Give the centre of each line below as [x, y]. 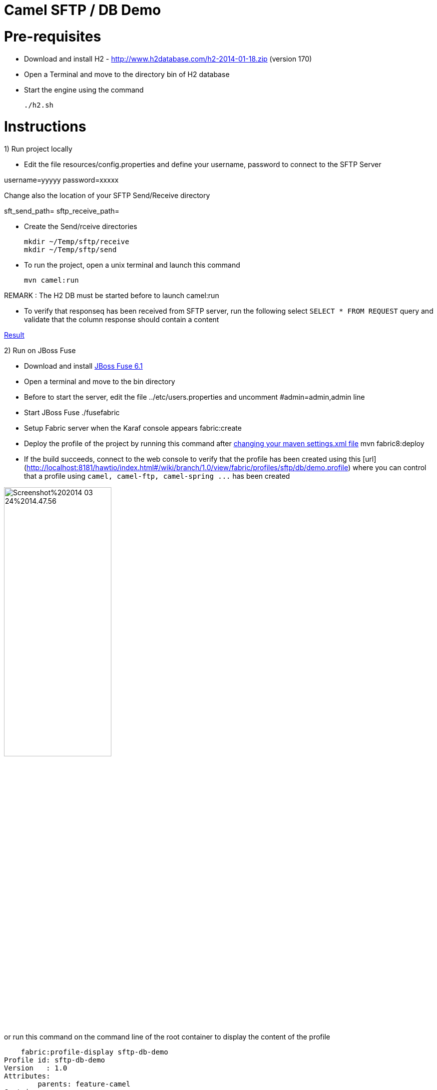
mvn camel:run [51, 280]
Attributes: [27, 1076]
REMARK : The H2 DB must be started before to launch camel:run [112, 295]
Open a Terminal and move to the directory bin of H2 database [127, 74]
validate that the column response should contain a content [122, 319]
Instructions [45, 127]
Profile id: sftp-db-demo [55, 1060]
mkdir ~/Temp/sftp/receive [77, 242]
